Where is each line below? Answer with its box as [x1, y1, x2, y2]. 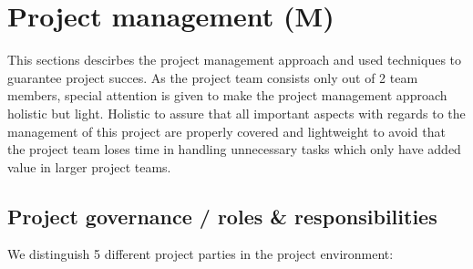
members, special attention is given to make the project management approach [7, 86, 447, 105]
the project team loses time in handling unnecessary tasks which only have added [7, 140, 461, 159]
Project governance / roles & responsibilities [7, 202, 437, 230]
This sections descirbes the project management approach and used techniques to [7, 50, 462, 69]
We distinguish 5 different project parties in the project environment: [7, 244, 394, 264]
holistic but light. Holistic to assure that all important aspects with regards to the [7, 103, 466, 122]
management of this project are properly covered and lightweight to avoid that [7, 121, 446, 140]
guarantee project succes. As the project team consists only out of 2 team [7, 67, 418, 87]
